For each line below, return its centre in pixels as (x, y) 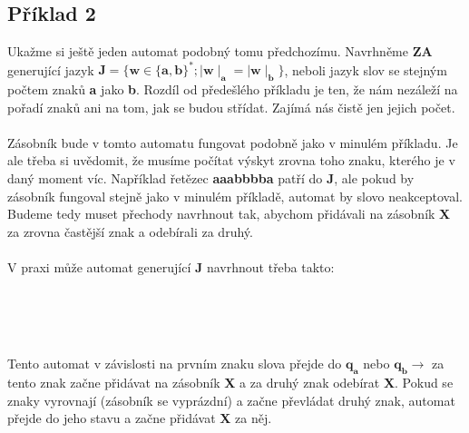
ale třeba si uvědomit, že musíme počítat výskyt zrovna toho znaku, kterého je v (231, 160)
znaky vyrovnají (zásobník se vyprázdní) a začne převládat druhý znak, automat (231, 400)
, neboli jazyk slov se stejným (366, 69)
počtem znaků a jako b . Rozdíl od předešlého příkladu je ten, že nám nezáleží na (233, 89)
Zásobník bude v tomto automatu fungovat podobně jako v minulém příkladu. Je (233, 142)
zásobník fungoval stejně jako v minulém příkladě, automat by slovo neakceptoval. (235, 196)
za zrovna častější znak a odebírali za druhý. (130, 231)
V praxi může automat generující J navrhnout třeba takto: (171, 267)
